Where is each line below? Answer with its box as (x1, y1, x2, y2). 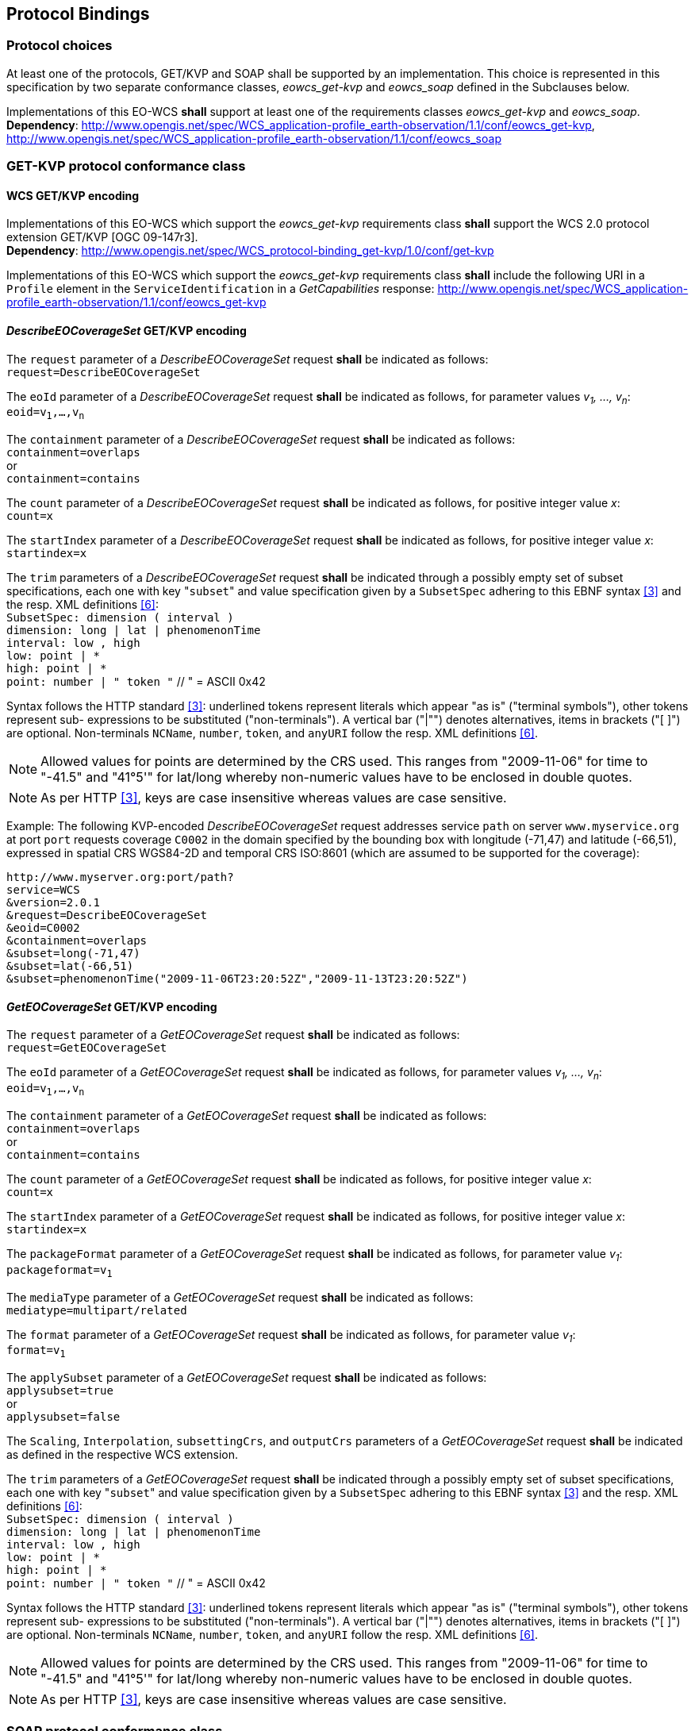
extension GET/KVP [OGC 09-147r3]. (6, 230, 198, 244)
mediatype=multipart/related (6, 1303, 187, 1317)
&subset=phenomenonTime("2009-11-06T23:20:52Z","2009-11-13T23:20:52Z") (6, 972, 468, 986)
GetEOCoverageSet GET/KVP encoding (6, 999, 217, 1014)
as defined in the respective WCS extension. (6, 1448, 239, 1462)
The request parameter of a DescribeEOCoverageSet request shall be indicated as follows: (6, 352, 489, 366)
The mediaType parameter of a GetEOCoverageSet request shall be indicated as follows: (6, 1290, 474, 1304)
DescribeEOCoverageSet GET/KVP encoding (6, 324, 247, 337)
